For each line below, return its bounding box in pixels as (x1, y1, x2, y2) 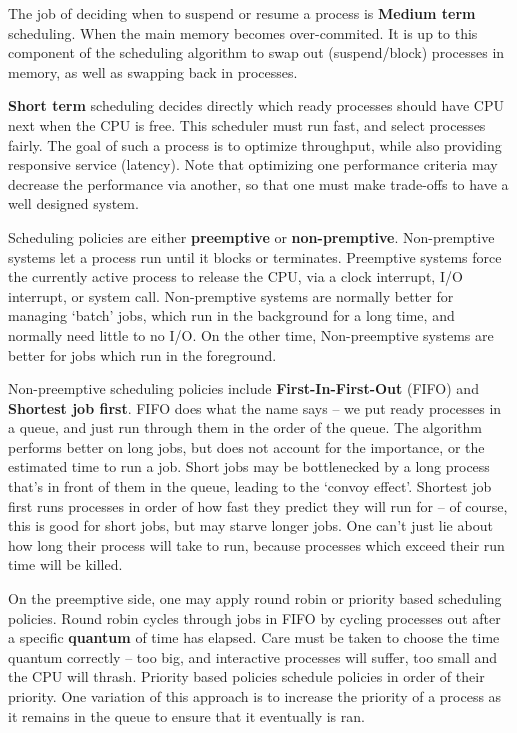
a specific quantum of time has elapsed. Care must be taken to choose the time (8, 627, 500, 648)
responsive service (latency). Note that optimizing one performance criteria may (8, 154, 498, 175)
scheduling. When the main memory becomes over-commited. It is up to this (8, 22, 478, 43)
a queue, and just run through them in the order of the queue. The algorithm (8, 417, 482, 438)
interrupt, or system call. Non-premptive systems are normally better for (8, 285, 454, 306)
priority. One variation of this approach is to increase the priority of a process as (8, 686, 502, 706)
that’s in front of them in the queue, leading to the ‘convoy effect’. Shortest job (8, 476, 492, 497)
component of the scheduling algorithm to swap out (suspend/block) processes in (8, 42, 505, 63)
